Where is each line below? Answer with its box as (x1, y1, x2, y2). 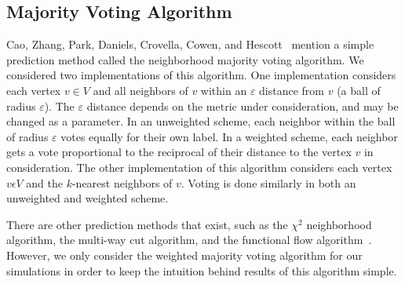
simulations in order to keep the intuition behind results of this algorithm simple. (6, 262, 397, 279)
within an (200, 82, 247, 98)
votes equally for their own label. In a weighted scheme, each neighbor (60, 128, 398, 144)
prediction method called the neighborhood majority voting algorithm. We (6, 51, 364, 67)
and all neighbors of (93, 82, 188, 98)
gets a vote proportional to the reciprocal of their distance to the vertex (6, 144, 352, 160)
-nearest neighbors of (71, 174, 173, 191)
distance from (259, 82, 325, 98)
